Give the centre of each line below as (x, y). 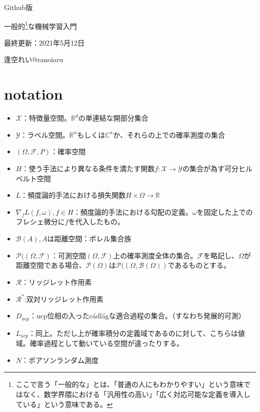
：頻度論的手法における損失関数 (73, 195)
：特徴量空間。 (46, 118)
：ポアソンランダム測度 (60, 360)
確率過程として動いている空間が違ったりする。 (106, 343)
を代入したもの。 (96, 222)
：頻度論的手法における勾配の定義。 (133, 212)
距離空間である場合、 (51, 265)
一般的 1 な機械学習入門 (40, 25)
